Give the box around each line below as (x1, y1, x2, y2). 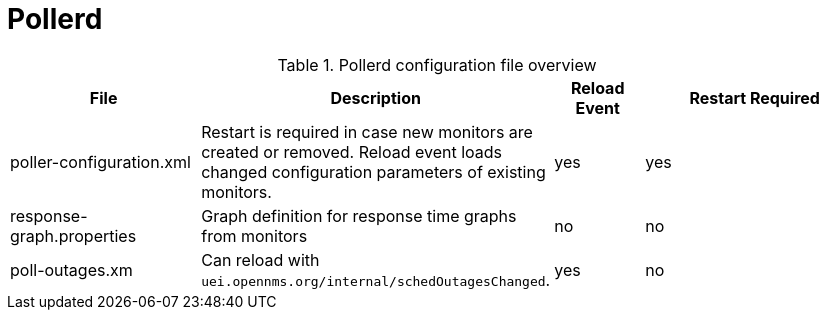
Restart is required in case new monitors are (201, 121, 533, 142)
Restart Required (689, 87, 820, 108)
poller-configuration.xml (10, 151, 191, 172)
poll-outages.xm (10, 259, 133, 280)
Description (330, 87, 421, 108)
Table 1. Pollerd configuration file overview (277, 54, 597, 75)
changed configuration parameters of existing (201, 161, 546, 182)
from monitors (201, 225, 308, 246)
